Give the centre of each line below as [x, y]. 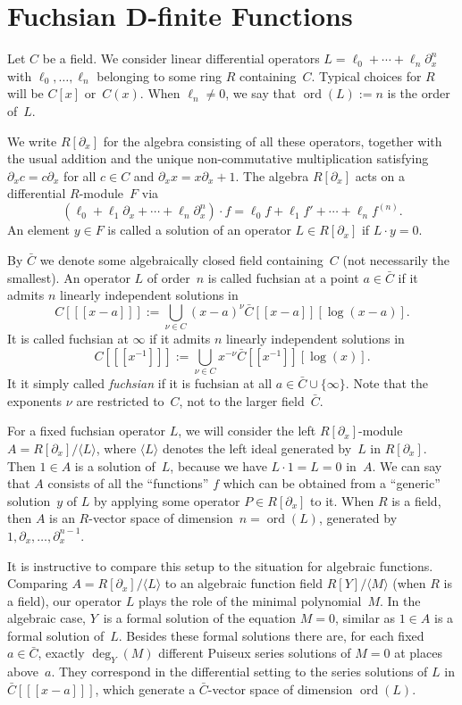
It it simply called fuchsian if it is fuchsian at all [140, 383]
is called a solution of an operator [199, 230]
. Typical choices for [366, 75]
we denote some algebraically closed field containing [181, 259]
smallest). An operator [69, 277]
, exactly [61, 653]
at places [418, 653]
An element [38, 230]
